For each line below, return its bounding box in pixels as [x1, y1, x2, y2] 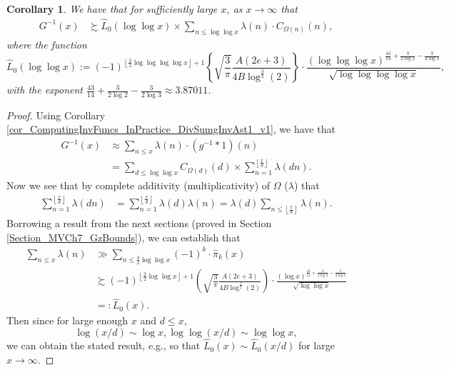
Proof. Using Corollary [6, 107, 106, 122]
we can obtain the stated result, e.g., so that [6, 338, 201, 353]
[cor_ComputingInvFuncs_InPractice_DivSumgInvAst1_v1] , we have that [6, 121, 336, 136]
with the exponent [6, 82, 84, 97]
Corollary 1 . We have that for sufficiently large [6, 1, 218, 16]
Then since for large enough [6, 313, 128, 328]
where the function [6, 36, 87, 51]
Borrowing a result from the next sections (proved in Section [6, 216, 272, 231]
